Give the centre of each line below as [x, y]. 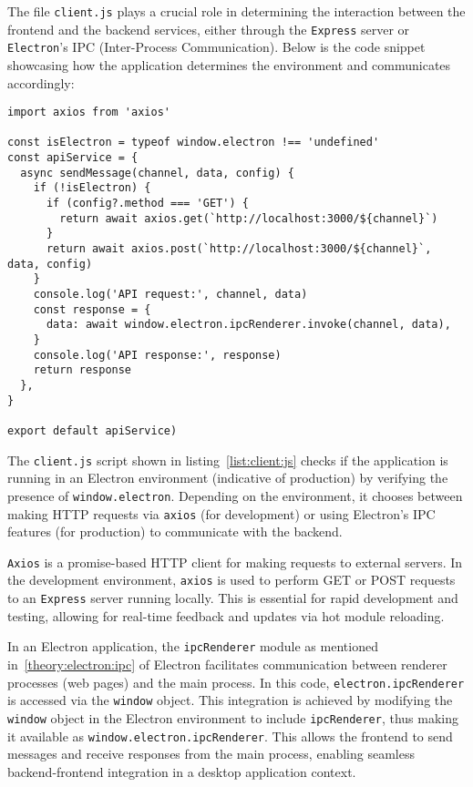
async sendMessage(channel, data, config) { [157, 173]
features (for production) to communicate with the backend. [175, 531]
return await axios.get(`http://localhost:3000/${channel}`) [249, 218]
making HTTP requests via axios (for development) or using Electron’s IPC [221, 513]
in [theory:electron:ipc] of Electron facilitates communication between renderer [227, 664]
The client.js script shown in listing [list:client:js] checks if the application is [228, 460]
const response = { [92, 309]
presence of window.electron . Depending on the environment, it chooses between [235, 495]
